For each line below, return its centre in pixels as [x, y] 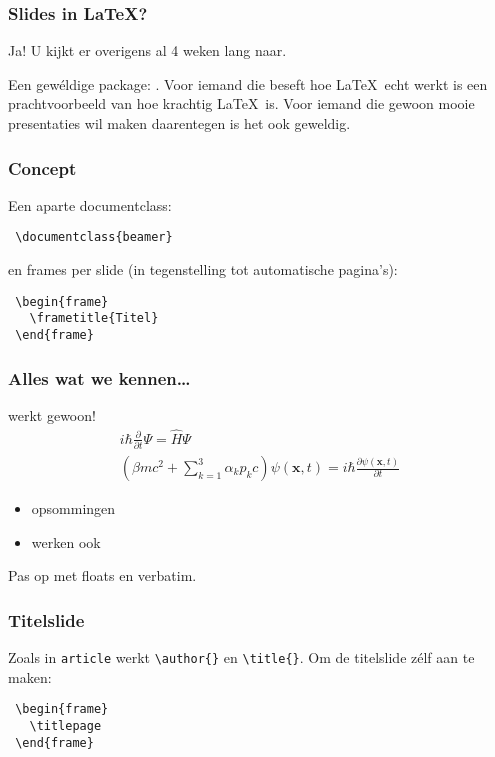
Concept [42, 167]
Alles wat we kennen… [99, 377]
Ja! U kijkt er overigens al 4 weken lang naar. [147, 50]
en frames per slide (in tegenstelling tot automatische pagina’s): [203, 269]
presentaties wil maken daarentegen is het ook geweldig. [179, 123]
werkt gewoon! [52, 414]
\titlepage [65, 725]
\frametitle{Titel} [94, 318]
